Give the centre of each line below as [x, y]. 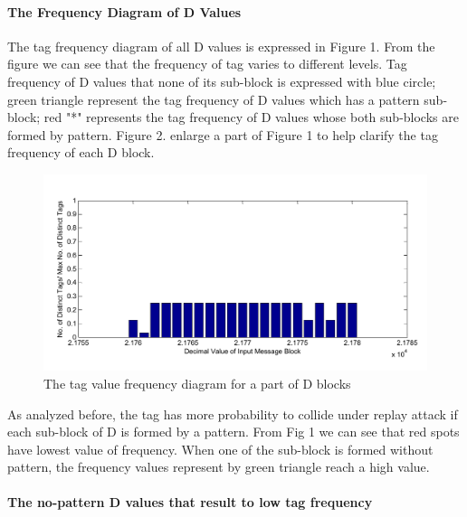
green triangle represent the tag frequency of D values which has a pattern [214, 99]
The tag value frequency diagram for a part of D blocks [197, 383]
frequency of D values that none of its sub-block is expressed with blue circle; [222, 81]
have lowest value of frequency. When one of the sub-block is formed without [220, 449]
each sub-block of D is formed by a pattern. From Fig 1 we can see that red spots [233, 432]
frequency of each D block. [81, 152]
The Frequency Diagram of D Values [124, 11]
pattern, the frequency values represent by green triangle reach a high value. [219, 467]
